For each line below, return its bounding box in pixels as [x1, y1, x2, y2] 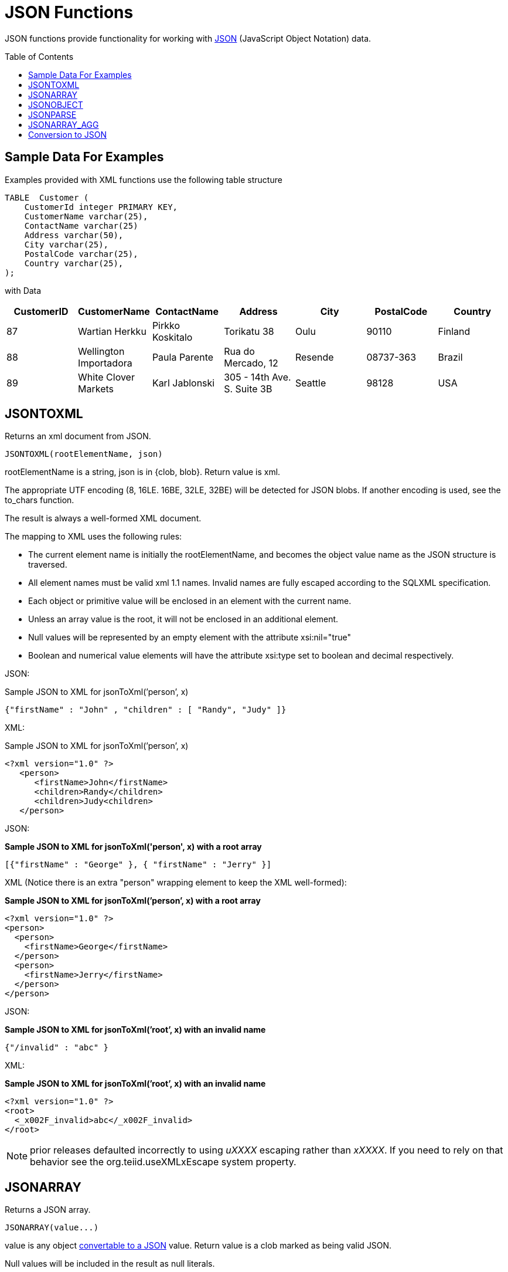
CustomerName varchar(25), [24, 211, 148, 221]
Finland [438, 325, 471, 337]
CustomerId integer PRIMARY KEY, [24, 202, 178, 212]
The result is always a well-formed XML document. [5, 513, 202, 524]
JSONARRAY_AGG [28, 119, 99, 130]
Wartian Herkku [78, 325, 146, 337]
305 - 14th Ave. [224, 371, 291, 383]
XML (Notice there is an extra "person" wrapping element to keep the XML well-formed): [5, 877, 347, 888]
